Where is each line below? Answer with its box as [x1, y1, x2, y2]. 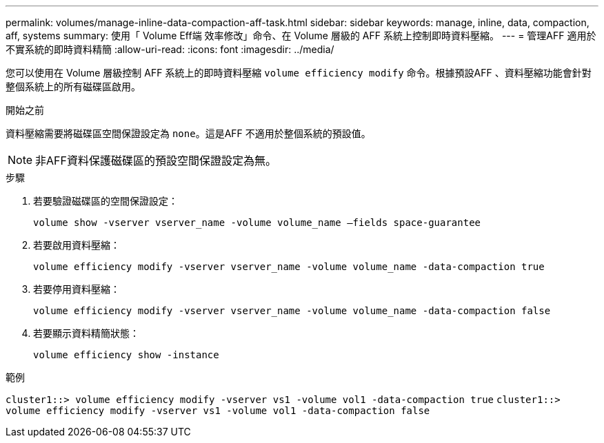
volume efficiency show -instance [33, 349, 219, 360]
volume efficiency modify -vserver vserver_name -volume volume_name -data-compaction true [33, 261, 545, 272]
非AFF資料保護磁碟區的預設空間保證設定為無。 [35, 154, 276, 167]
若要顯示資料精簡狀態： [33, 327, 139, 339]
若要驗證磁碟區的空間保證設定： [33, 195, 178, 207]
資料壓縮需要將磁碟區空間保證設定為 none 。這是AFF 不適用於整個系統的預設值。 [6, 127, 371, 139]
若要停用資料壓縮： [33, 283, 120, 295]
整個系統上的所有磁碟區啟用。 [6, 81, 141, 92]
